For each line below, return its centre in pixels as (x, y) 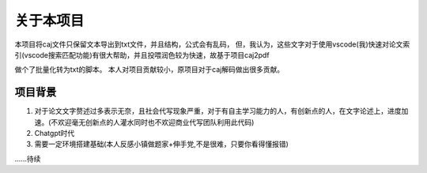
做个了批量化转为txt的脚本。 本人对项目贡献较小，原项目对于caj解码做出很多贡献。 (149, 70)
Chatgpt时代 (55, 134)
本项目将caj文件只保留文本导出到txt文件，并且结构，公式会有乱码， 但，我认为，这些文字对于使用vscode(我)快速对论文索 (212, 44)
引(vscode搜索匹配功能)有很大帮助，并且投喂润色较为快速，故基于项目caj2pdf (142, 55)
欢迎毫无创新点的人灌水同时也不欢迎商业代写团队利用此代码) (156, 122)
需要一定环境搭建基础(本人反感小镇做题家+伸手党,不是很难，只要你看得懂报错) (161, 144)
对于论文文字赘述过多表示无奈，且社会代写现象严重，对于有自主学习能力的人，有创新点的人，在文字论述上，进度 (218, 111)
